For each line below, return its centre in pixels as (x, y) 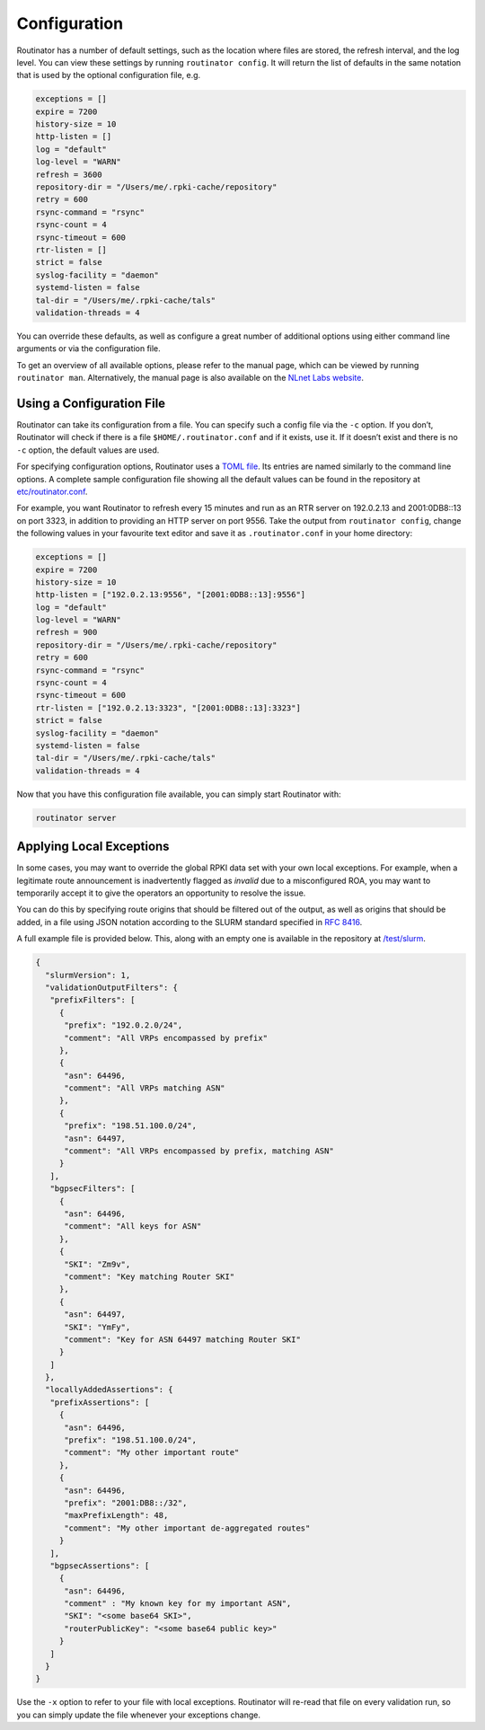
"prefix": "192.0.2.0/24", (123, 1025)
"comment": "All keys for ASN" (133, 1227)
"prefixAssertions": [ (100, 1402)
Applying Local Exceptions (93, 847)
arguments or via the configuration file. (88, 349)
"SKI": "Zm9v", (97, 1264)
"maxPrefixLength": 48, (116, 1515)
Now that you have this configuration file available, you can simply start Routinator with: (179, 794)
